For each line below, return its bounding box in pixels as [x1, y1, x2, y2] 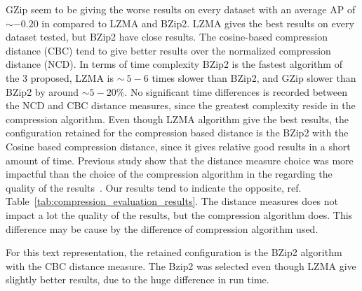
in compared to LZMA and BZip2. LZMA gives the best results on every [41, 15, 354, 30]
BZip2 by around [6, 84, 79, 99]
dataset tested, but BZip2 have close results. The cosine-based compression [6, 29, 328, 44]
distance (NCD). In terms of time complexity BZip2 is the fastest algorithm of [6, 57, 342, 71]
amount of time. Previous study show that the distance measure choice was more [6, 152, 354, 167]
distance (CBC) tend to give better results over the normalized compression [6, 43, 331, 57]
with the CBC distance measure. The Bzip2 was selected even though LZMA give [6, 258, 356, 273]
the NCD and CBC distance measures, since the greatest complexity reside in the [6, 98, 356, 113]
